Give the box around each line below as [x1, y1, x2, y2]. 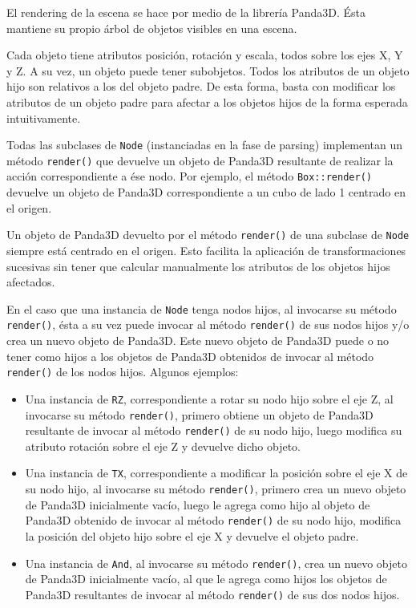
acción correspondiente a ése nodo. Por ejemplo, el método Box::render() [6, 168, 372, 184]
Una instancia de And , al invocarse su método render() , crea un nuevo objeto [25, 554, 407, 571]
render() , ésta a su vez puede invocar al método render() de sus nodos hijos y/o [6, 316, 410, 333]
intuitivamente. [6, 109, 81, 126]
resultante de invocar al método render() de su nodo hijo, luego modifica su [25, 422, 402, 439]
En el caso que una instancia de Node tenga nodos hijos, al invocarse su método [6, 300, 397, 317]
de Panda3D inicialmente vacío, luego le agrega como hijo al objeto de [25, 496, 370, 513]
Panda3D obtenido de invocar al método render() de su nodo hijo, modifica [25, 512, 402, 529]
